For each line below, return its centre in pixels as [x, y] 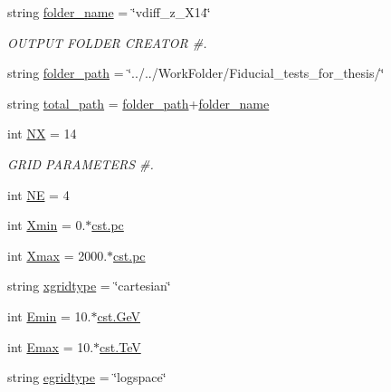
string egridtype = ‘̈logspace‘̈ [87, 377]
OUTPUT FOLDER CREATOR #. [107, 42]
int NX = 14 [42, 134]
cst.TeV [120, 346]
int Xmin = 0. [47, 225]
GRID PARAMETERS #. [81, 163]
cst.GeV [119, 316]
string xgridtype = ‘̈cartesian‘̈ [89, 286]
